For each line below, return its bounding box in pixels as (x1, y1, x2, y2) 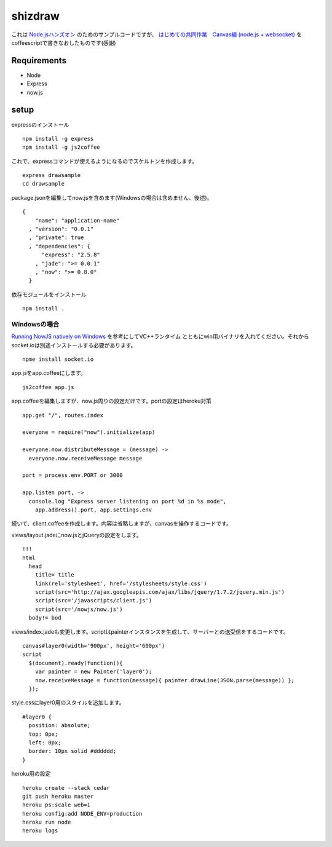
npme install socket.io (22, 356, 94, 363)
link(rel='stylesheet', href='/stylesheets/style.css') (34, 580, 207, 587)
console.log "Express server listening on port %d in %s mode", (28, 498, 227, 505)
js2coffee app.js (22, 384, 74, 390)
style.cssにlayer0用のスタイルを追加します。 (11, 699, 125, 706)
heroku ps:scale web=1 (22, 802, 91, 808)
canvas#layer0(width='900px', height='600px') (22, 642, 165, 650)
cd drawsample (22, 180, 65, 187)
